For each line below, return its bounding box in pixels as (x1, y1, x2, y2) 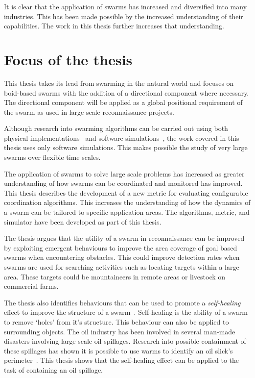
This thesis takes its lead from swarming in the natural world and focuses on (4, 77, 234, 88)
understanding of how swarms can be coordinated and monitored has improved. (4, 178, 243, 188)
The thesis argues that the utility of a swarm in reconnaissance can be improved (4, 233, 245, 243)
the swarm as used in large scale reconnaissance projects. (4, 106, 174, 117)
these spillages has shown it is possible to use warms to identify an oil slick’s (4, 345, 233, 355)
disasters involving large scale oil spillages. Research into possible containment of (4, 336, 246, 346)
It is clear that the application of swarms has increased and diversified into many (4, 1, 247, 11)
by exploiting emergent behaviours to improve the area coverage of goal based (4, 242, 237, 252)
